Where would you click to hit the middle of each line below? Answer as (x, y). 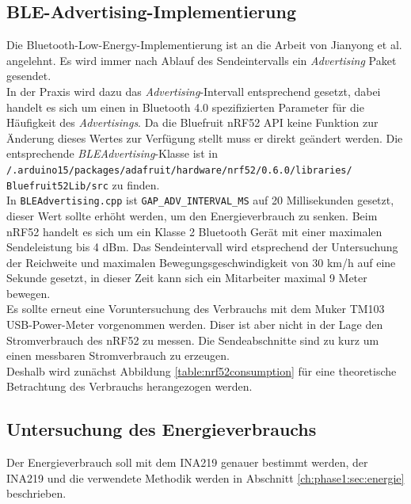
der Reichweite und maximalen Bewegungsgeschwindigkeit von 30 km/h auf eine (201, 262)
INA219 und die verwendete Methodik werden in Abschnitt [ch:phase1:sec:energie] (205, 477)
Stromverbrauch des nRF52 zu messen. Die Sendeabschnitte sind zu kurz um (193, 340)
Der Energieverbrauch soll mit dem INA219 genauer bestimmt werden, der (187, 462)
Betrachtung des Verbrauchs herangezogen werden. (129, 386)
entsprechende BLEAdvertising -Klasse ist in (112, 153)
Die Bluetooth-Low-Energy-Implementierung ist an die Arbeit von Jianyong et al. (204, 45)
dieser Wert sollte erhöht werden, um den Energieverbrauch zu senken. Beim (192, 215)
